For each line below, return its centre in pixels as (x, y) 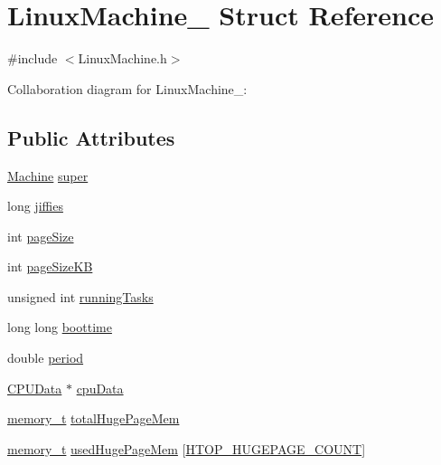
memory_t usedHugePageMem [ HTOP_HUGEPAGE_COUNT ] (187, 448)
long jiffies (35, 206)
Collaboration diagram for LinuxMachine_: (127, 88)
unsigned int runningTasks (80, 296)
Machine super (48, 175)
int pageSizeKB (50, 266)
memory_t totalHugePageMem (94, 418)
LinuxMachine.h (122, 58)
